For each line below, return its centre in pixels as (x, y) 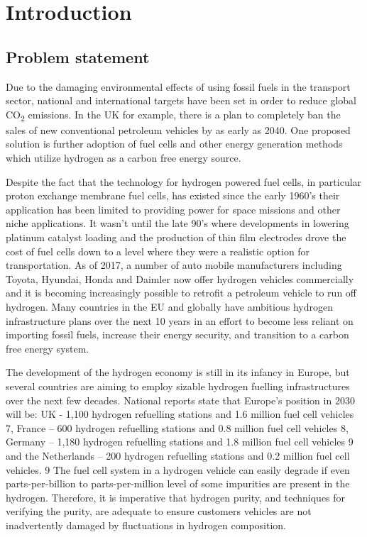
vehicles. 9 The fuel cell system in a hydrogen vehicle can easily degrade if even (178, 469)
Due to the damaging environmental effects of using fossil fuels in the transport (178, 86)
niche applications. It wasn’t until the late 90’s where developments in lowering (177, 223)
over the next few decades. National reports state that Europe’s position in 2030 (180, 400)
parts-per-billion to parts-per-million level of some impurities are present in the (178, 483)
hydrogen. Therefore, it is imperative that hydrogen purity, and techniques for (176, 497)
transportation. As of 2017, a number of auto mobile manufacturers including (174, 265)
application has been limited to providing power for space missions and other (173, 209)
